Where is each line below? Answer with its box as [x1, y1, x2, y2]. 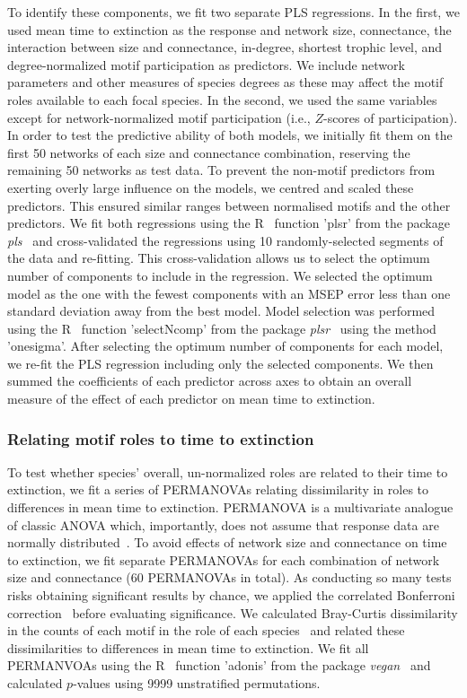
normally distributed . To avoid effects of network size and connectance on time [7, 533, 447, 552]
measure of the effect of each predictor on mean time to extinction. [7, 389, 375, 408]
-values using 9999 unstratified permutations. [73, 674, 321, 692]
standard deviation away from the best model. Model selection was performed [7, 301, 436, 320]
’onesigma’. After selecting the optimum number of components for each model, [7, 336, 444, 355]
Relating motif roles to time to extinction [7, 427, 314, 449]
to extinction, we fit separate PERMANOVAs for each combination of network [7, 550, 440, 569]
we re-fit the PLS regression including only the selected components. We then [7, 353, 434, 372]
